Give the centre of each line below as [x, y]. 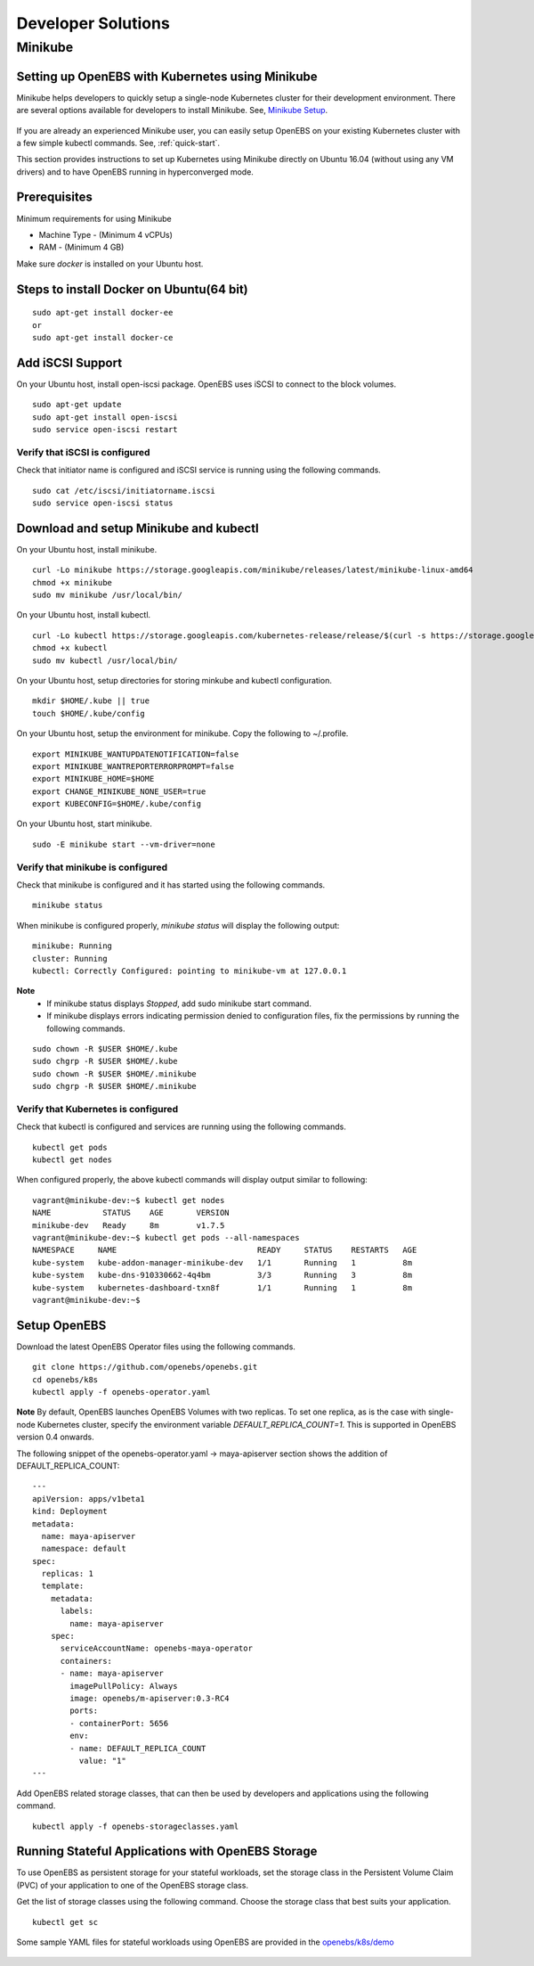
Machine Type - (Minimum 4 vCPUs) [106, 234]
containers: [86, 1661]
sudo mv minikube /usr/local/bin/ [107, 595]
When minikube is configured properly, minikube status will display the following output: [178, 925]
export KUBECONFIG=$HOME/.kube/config [117, 804]
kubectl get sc [65, 1922]
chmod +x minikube [73, 582]
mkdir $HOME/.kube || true [91, 701]
